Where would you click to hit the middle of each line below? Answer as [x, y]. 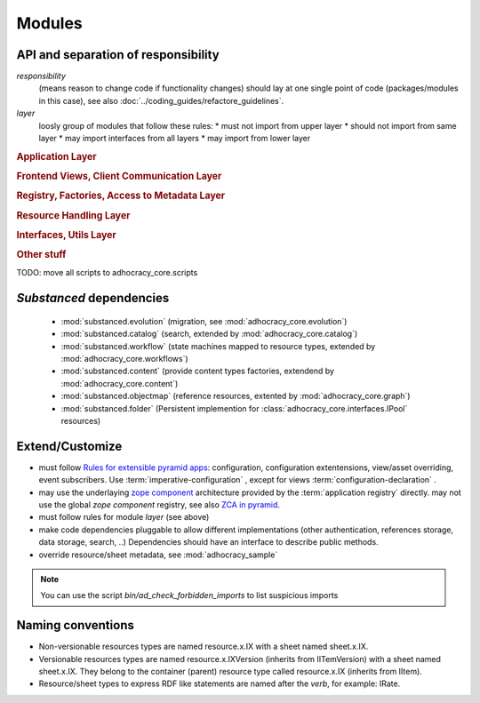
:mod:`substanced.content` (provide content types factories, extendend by [198, 371]
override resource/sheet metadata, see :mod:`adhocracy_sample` [158, 555]
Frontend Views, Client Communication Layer [119, 176]
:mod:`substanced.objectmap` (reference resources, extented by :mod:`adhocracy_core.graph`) [236, 396]
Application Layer [56, 156]
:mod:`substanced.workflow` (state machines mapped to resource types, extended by [218, 346]
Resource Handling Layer [73, 215]
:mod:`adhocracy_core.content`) [120, 383]
